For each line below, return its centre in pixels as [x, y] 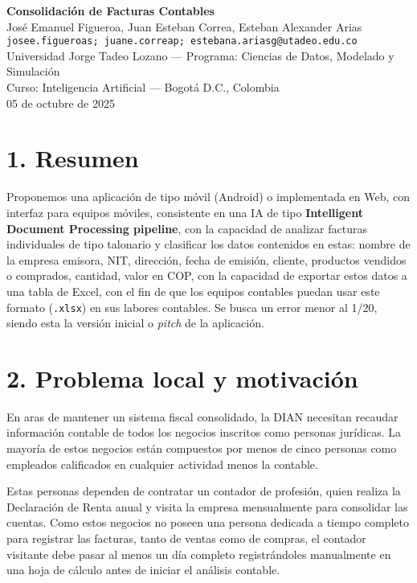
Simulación [33, 71]
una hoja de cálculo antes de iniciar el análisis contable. [143, 570]
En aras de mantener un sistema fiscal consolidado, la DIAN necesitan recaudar [202, 416]
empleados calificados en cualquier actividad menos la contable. [162, 464]
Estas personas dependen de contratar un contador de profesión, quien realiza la [204, 491]
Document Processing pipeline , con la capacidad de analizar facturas [187, 228]
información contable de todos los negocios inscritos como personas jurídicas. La [204, 432]
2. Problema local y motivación [182, 378]
